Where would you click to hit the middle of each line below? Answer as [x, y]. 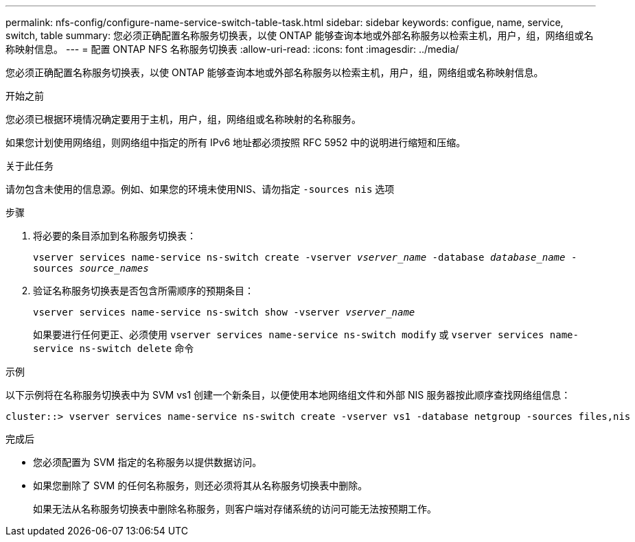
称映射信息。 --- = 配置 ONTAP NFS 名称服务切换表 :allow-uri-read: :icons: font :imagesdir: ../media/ [232, 49]
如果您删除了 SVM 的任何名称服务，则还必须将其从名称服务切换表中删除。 [200, 485]
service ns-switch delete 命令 [114, 348]
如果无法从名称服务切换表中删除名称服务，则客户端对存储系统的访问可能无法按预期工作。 [235, 509]
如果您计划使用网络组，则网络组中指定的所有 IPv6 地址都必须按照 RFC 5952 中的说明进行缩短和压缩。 [236, 142]
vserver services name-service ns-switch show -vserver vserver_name [224, 312]
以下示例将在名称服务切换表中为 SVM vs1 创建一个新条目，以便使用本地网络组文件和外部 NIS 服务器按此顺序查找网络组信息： [288, 395]
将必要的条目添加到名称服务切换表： [115, 236]
